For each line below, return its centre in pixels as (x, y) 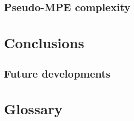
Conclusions (44, 42)
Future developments (57, 73)
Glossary (33, 109)
